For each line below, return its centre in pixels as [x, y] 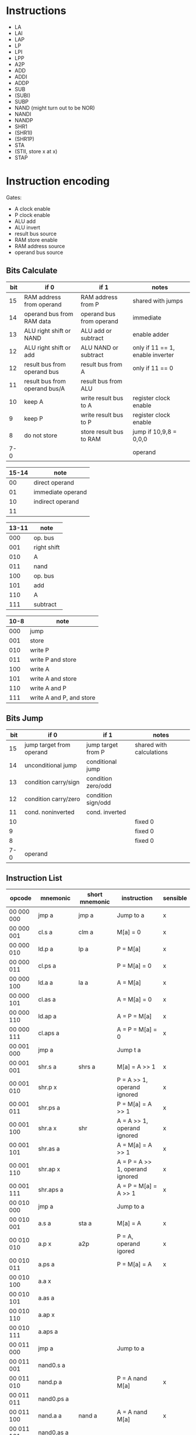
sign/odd [99, 802]
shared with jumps [158, 301]
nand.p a [50, 1382]
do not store [41, 435]
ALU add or [96, 331]
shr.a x [47, 1128]
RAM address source [40, 246]
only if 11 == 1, [154, 348]
